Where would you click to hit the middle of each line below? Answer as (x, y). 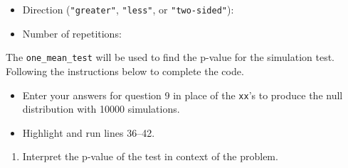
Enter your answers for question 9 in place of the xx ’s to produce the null (183, 95)
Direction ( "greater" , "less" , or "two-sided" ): (128, 9)
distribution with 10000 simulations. (101, 109)
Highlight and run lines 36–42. (89, 132)
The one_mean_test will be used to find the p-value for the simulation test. (170, 57)
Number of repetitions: (72, 33)
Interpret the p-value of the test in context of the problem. (150, 156)
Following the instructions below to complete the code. (125, 71)
